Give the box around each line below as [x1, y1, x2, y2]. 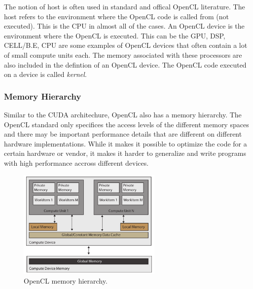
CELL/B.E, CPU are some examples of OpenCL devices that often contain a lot [4, 40, 248, 50]
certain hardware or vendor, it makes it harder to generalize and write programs [4, 148, 246, 158]
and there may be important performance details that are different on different [4, 129, 242, 139]
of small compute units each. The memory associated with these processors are [4, 49, 242, 60]
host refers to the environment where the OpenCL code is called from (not [4, 11, 229, 21]
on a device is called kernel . [4, 69, 87, 79]
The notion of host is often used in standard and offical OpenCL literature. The [4, 1, 245, 11]
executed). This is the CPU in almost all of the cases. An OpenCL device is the [4, 21, 245, 31]
